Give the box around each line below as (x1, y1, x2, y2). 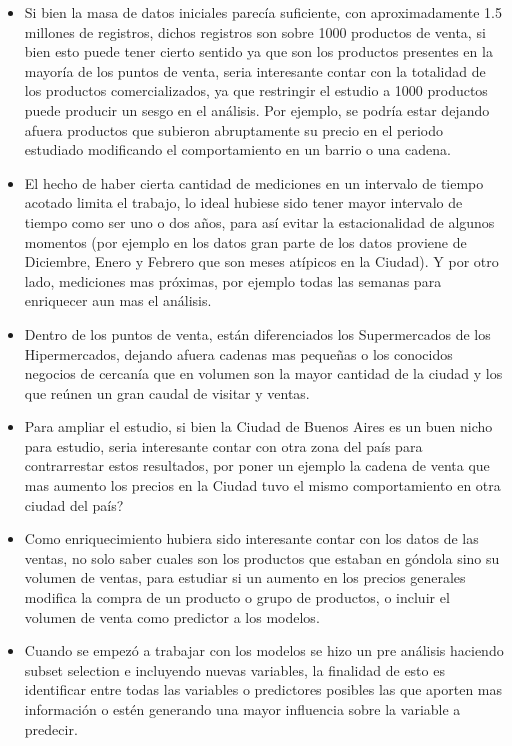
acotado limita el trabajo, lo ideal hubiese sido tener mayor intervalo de (24, 192, 463, 213)
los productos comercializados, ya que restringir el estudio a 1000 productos (24, 80, 488, 101)
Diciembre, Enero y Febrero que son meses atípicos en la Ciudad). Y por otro (24, 251, 499, 272)
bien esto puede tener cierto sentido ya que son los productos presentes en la (24, 41, 493, 62)
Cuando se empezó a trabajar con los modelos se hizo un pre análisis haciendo (24, 640, 504, 661)
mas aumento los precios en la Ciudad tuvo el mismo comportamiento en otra (24, 475, 501, 496)
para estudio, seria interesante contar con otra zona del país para (24, 435, 423, 456)
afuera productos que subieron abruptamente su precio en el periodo (24, 119, 443, 140)
